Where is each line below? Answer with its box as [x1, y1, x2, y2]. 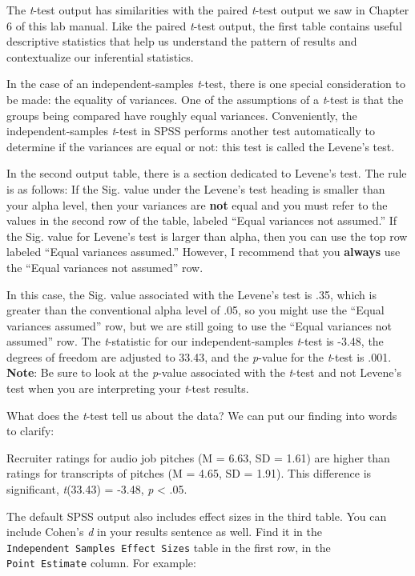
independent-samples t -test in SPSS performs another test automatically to [6, 122, 375, 139]
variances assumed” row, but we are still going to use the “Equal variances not [6, 317, 393, 334]
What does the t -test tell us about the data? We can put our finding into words [6, 406, 397, 423]
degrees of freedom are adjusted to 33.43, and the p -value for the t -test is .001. [6, 348, 392, 365]
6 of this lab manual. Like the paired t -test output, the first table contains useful [6, 17, 402, 34]
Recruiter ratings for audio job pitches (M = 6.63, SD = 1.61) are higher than [6, 449, 390, 466]
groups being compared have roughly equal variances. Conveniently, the [6, 106, 357, 123]
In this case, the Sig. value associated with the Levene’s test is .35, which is [6, 286, 377, 302]
